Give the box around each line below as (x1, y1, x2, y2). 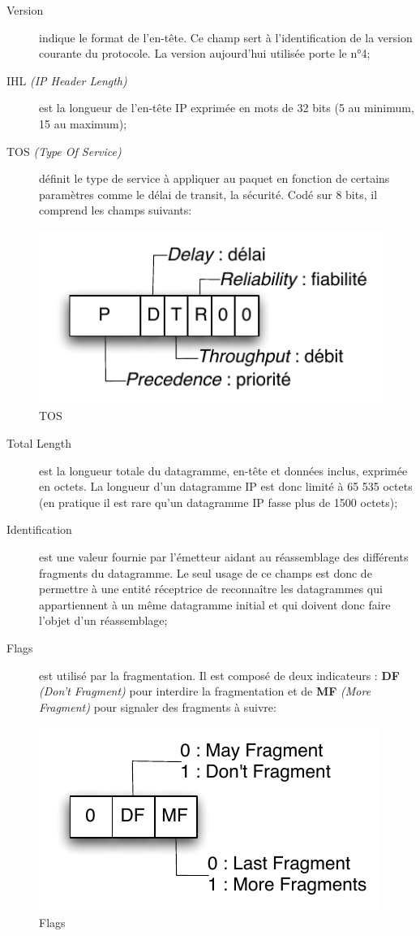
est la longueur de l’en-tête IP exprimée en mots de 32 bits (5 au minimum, (39, 99, 414, 116)
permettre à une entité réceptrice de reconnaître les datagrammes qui (39, 580, 383, 597)
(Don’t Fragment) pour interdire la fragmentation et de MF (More (39, 682, 371, 700)
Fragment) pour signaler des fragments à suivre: (39, 698, 276, 715)
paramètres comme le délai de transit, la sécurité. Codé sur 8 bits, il (39, 185, 378, 202)
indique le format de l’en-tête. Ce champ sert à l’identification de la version (39, 28, 413, 45)
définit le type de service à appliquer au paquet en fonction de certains (39, 170, 390, 187)
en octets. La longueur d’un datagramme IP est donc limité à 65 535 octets (39, 478, 413, 495)
